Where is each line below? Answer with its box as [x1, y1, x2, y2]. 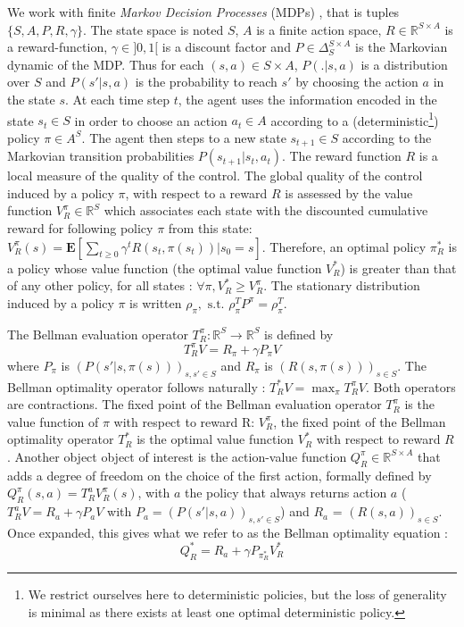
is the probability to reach [135, 72, 278, 91]
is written [129, 293, 182, 312]
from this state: [168, 219, 253, 238]
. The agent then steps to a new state [81, 128, 286, 146]
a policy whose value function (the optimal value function [7, 258, 322, 277]
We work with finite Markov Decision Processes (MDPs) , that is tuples [7, 3, 400, 21]
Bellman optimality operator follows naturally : [7, 377, 266, 396]
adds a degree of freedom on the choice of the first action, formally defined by [7, 465, 432, 484]
